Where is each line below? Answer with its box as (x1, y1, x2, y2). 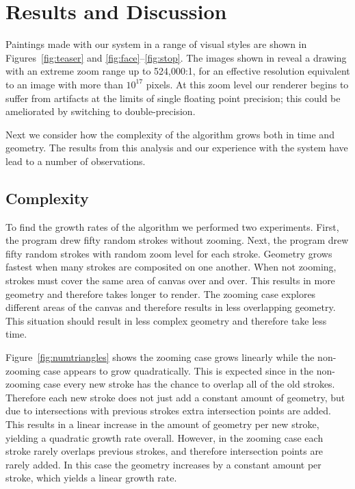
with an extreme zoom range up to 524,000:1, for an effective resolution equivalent (5, 64, 350, 78)
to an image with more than (5, 77, 123, 91)
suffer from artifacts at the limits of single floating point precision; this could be (5, 90, 341, 105)
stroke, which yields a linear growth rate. (5, 471, 177, 485)
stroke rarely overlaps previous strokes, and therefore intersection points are (5, 444, 324, 458)
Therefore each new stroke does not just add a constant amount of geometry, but (5, 390, 345, 404)
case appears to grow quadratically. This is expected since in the (43, 363, 314, 377)
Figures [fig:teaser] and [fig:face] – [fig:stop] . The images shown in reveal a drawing (5, 50, 347, 64)
